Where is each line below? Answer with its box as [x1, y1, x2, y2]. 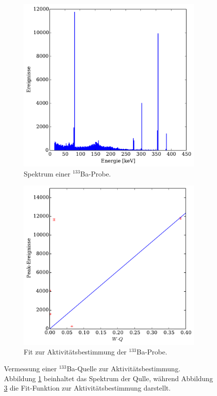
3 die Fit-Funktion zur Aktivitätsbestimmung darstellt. [4, 383, 171, 393]
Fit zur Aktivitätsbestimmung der [24, 347, 127, 357]
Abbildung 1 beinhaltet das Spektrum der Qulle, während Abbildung [4, 373, 213, 383]
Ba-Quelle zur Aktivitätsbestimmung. [66, 363, 180, 373]
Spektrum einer [24, 168, 71, 178]
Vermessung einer [4, 363, 57, 373]
